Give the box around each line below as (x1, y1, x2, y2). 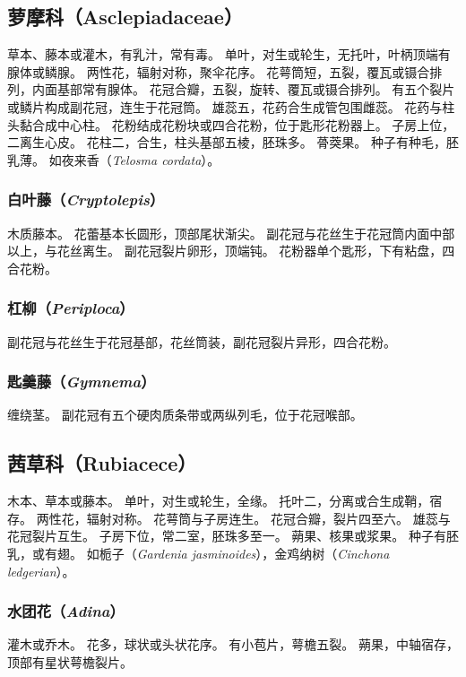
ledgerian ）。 (7, 561, 75, 580)
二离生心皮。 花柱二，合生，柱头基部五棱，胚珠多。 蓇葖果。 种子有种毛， (7, 133, 446, 152)
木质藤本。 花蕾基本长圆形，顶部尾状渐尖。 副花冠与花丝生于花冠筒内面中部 (7, 223, 455, 242)
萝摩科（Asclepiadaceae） (7, 3, 243, 30)
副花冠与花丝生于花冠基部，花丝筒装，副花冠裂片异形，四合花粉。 (7, 332, 396, 351)
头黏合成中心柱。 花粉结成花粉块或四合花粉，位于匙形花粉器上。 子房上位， (7, 115, 455, 134)
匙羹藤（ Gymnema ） (7, 370, 156, 393)
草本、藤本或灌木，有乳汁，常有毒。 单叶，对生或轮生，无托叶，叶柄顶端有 (7, 45, 451, 64)
